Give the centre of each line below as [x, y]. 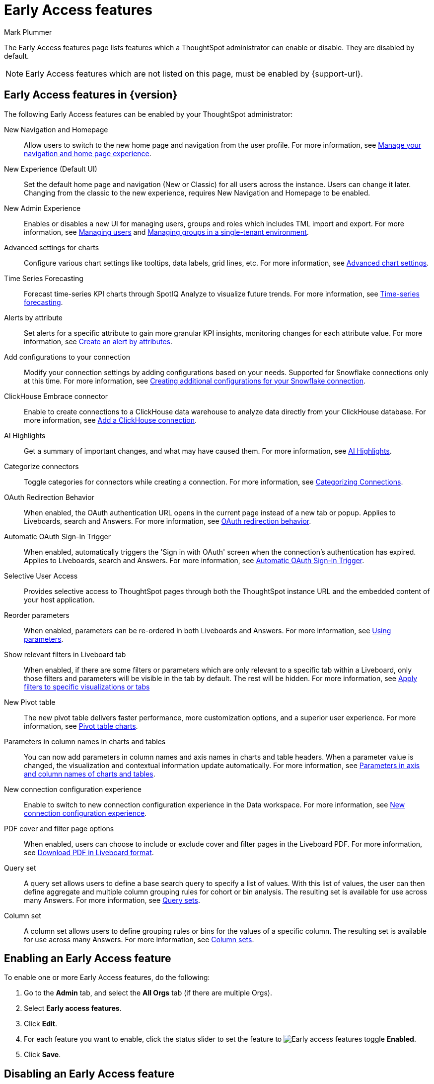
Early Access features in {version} [91, 95]
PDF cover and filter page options [59, 828]
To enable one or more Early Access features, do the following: [107, 978]
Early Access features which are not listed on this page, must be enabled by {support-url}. [194, 73]
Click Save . [42, 1055]
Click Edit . [40, 1024]
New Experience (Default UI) [51, 169]
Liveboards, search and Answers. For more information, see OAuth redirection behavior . [168, 521]
